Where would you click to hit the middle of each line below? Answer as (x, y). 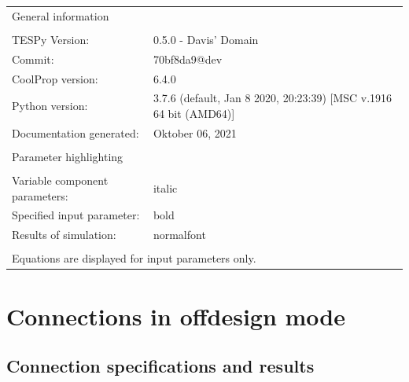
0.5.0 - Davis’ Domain (206, 39)
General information (61, 15)
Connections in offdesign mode (176, 316)
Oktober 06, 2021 (195, 132)
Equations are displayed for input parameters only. (134, 258)
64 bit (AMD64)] (194, 113)
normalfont (179, 235)
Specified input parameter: (76, 215)
